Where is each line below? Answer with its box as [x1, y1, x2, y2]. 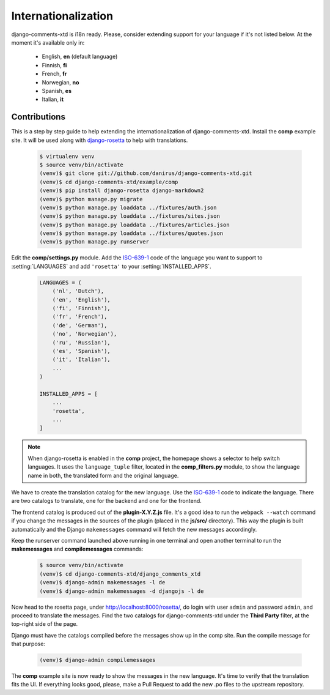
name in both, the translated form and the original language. [28, 472, 179, 479]
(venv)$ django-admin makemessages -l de [39, 579, 166, 586]
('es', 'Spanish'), [52, 347, 111, 354]
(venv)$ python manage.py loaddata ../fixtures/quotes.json [39, 230, 224, 237]
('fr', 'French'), [52, 313, 108, 321]
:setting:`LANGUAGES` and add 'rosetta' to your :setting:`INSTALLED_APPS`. [11, 262, 211, 270]
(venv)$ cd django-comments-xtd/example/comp [39, 178, 178, 185]
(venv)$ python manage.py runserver [39, 239, 150, 245]
